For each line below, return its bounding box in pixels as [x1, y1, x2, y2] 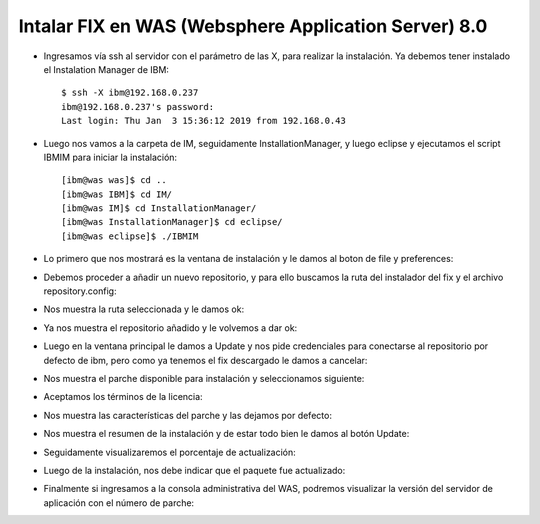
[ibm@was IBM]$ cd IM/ [61, 188, 173, 200]
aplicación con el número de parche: [43, 496, 195, 509]
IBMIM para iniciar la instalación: [43, 151, 178, 163]
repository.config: [43, 285, 117, 297]
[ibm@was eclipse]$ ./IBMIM [61, 230, 199, 242]
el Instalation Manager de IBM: [43, 63, 170, 75]
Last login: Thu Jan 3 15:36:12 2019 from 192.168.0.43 [61, 115, 347, 127]
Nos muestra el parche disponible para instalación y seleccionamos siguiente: [43, 372, 365, 384]
